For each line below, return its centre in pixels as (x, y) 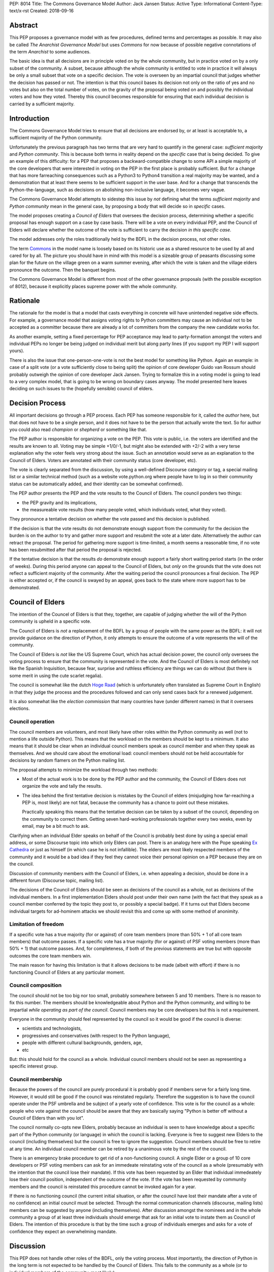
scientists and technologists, (52, 1028)
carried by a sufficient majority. (42, 104)
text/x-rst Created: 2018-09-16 (41, 11)
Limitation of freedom (37, 924)
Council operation (32, 721)
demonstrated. (25, 587)
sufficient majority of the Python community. (56, 138)
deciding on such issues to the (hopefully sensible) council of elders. (81, 389)
